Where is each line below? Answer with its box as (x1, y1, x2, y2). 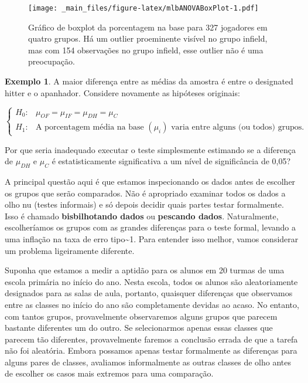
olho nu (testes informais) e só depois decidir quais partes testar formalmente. (5, 198, 284, 211)
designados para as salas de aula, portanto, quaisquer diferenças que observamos (5, 287, 293, 299)
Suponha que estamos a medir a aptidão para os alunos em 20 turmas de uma (5, 264, 285, 276)
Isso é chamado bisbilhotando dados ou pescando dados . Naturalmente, (5, 209, 279, 222)
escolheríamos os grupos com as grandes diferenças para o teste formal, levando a (5, 221, 296, 233)
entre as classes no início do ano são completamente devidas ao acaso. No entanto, (5, 298, 299, 310)
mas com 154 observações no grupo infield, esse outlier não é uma (28, 43, 263, 56)
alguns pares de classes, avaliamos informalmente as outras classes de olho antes (5, 355, 292, 368)
